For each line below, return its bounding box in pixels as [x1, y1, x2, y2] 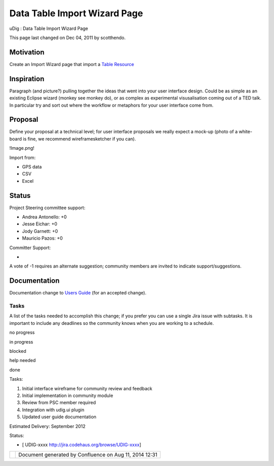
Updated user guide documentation [22, 414, 96, 420]
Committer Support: [9, 244, 51, 251]
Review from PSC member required [22, 400, 96, 406]
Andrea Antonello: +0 [22, 214, 67, 220]
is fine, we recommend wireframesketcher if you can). [23, 136, 136, 142]
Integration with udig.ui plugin [22, 407, 85, 413]
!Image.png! [9, 145, 35, 151]
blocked [9, 348, 26, 354]
